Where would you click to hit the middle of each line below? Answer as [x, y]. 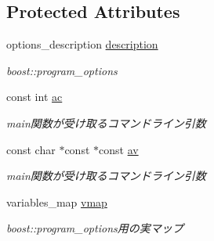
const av [119, 149]
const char [31, 149]
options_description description [82, 44]
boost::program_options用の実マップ [95, 228]
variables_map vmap [57, 201]
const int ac [34, 97]
